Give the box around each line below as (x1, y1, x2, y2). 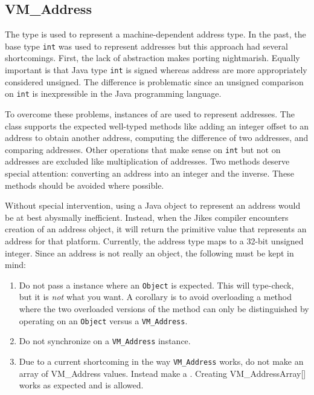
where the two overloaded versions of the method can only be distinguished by (19, 302, 309, 315)
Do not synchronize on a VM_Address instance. (19, 335, 191, 347)
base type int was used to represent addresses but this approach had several (5, 39, 288, 52)
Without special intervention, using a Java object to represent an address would (5, 199, 301, 212)
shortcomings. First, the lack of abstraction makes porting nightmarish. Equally (5, 51, 300, 64)
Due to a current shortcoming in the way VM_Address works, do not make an (19, 354, 304, 367)
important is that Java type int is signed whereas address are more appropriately (5, 64, 307, 76)
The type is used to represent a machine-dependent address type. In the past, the (5, 28, 306, 41)
